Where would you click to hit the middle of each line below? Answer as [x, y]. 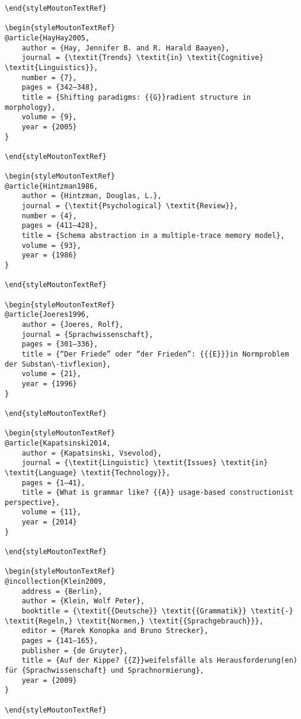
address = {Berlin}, [62, 591]
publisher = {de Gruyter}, [75, 650]
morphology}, [30, 107]
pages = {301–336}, [60, 344]
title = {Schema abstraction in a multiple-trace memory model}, [153, 236]
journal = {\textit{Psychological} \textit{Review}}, [130, 206]
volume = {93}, [51, 245]
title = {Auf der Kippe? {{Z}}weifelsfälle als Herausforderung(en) [159, 661]
